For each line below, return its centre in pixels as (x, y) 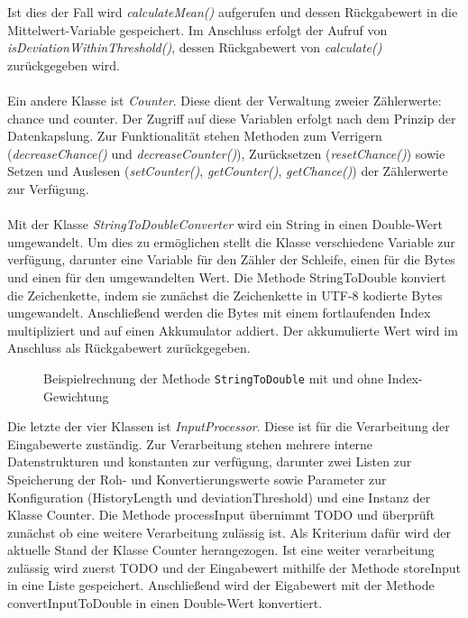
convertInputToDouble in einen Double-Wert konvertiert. (165, 603)
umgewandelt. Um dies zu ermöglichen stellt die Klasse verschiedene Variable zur (231, 241)
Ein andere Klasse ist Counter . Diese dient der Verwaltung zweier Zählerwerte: (225, 100)
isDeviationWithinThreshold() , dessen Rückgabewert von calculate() (195, 47)
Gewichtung (76, 396)
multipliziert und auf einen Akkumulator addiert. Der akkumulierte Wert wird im (233, 330)
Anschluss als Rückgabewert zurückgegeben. (129, 348)
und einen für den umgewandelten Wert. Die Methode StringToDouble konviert (227, 277)
